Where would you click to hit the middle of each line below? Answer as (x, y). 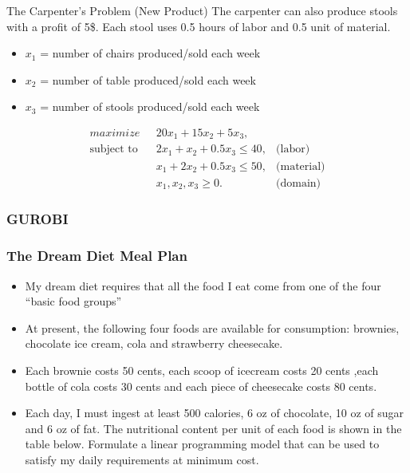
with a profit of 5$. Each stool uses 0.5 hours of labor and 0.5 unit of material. (199, 26)
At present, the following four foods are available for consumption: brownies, (212, 327)
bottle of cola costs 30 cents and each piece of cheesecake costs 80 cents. (201, 386)
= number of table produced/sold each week (148, 79)
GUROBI (37, 219)
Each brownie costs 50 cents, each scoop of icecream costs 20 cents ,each (202, 370)
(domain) (299, 183)
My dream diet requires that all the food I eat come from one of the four (203, 285)
